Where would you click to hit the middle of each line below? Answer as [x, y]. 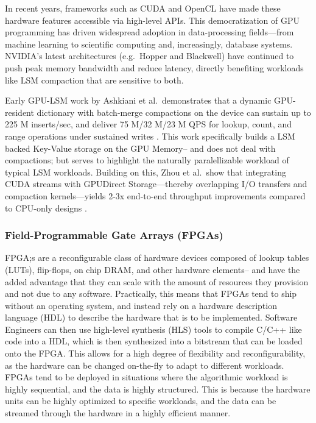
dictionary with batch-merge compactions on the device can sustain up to [174, 112]
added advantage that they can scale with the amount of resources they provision [157, 281]
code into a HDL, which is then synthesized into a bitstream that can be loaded [154, 341]
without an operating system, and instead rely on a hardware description [141, 305]
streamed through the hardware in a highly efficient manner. [118, 413]
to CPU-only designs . [46, 208]
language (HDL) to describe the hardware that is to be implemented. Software [151, 317]
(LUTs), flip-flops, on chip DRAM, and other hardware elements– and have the [153, 269]
